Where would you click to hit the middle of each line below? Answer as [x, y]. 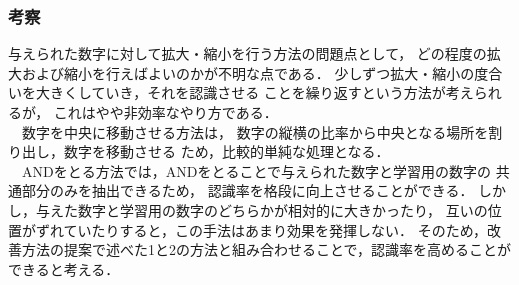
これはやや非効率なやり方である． [165, 112]
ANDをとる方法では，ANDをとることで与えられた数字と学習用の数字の [256, 170]
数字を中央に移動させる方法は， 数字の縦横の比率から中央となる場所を [255, 131]
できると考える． [64, 268]
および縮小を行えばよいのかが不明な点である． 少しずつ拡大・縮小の [248, 72]
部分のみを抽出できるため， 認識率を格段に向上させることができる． [247, 190]
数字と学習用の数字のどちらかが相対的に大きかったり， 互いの [282, 209]
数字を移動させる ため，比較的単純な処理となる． [226, 151]
